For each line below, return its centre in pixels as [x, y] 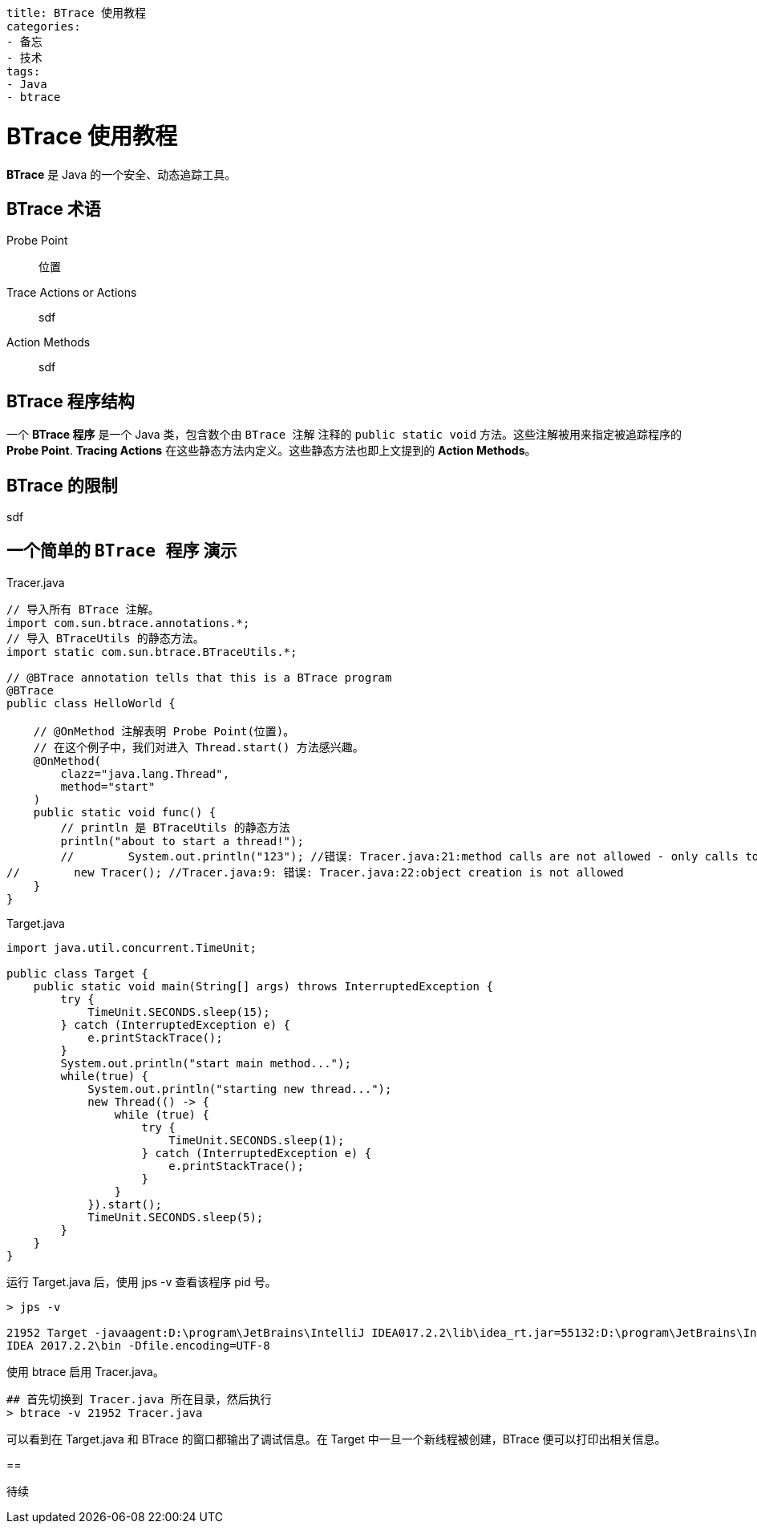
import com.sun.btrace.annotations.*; [128, 623]
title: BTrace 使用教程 [77, 13]
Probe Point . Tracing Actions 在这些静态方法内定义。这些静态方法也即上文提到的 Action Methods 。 [271, 451]
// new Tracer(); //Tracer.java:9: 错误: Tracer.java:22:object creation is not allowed [315, 872]
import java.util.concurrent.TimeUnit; [132, 947]
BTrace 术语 [54, 208]
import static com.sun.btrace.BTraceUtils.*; [152, 652]
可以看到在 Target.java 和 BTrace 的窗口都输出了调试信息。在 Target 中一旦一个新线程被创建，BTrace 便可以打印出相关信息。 [336, 1439]
